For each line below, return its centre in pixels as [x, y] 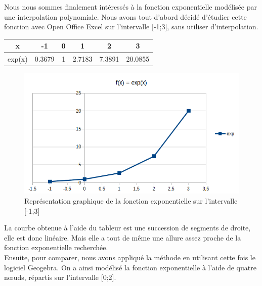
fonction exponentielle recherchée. [56, 247]
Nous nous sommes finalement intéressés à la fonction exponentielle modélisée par [130, 7]
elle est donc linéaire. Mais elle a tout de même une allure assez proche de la [123, 237]
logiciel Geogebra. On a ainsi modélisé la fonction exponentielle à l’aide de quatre [130, 267]
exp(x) [18, 59]
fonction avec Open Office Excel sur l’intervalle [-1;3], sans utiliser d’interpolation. [131, 27]
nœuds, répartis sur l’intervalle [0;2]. [60, 277]
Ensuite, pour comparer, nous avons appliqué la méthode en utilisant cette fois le [130, 257]
